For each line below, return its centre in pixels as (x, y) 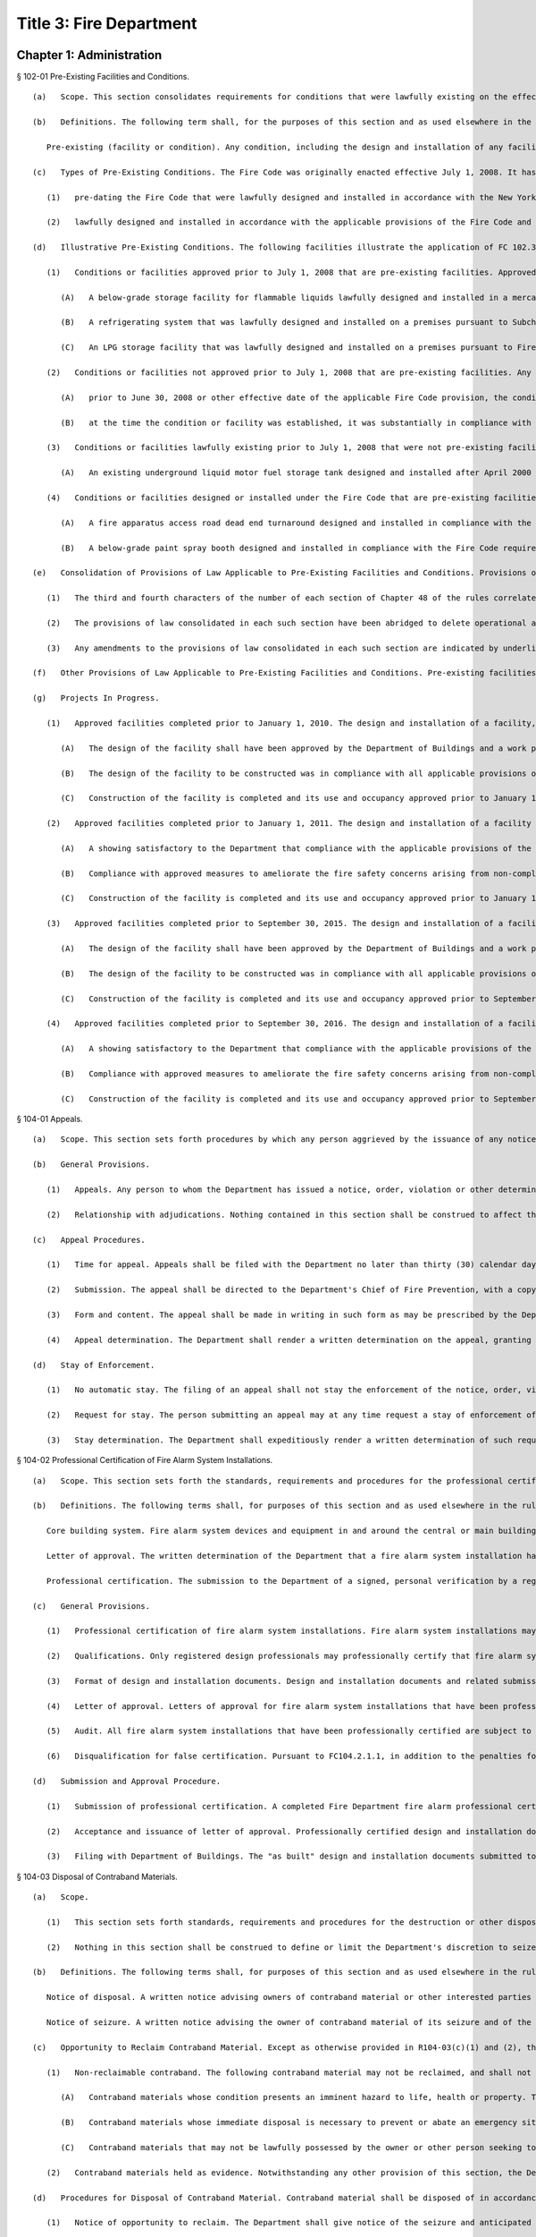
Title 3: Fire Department (107, 23)
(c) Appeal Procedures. (89, 1240)
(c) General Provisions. (92, 1606)
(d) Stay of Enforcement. (94, 1365)
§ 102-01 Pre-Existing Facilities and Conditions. (103, 77)
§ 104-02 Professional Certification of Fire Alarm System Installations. (145, 1460)
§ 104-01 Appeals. (50, 1119)
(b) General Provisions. (92, 1165)
